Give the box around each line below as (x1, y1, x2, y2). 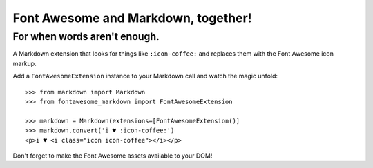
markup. (12, 59, 37, 67)
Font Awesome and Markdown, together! (12, 10, 252, 25)
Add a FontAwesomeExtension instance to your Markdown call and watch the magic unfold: (12, 72, 278, 81)
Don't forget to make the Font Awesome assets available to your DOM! (12, 151, 213, 160)
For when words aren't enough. (12, 30, 160, 43)
